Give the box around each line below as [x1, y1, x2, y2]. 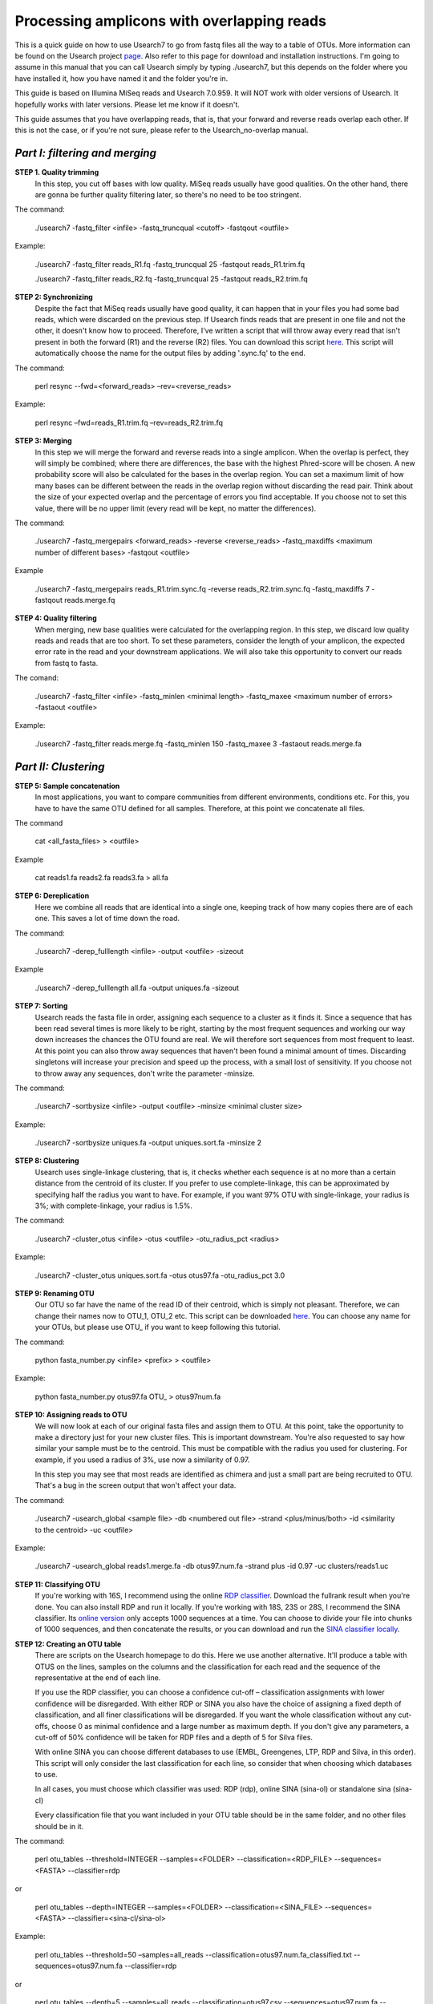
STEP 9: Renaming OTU [14, 1289, 95, 1298]
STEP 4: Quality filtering [14, 613, 98, 623]
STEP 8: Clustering [14, 1156, 79, 1166]
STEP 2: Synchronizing [14, 293, 94, 302]
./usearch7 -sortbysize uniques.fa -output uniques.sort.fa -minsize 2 [34, 1138, 262, 1148]
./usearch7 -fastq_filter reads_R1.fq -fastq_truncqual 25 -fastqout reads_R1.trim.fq [34, 259, 306, 269]
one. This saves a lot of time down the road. [34, 914, 180, 923]
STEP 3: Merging [14, 436, 72, 446]
